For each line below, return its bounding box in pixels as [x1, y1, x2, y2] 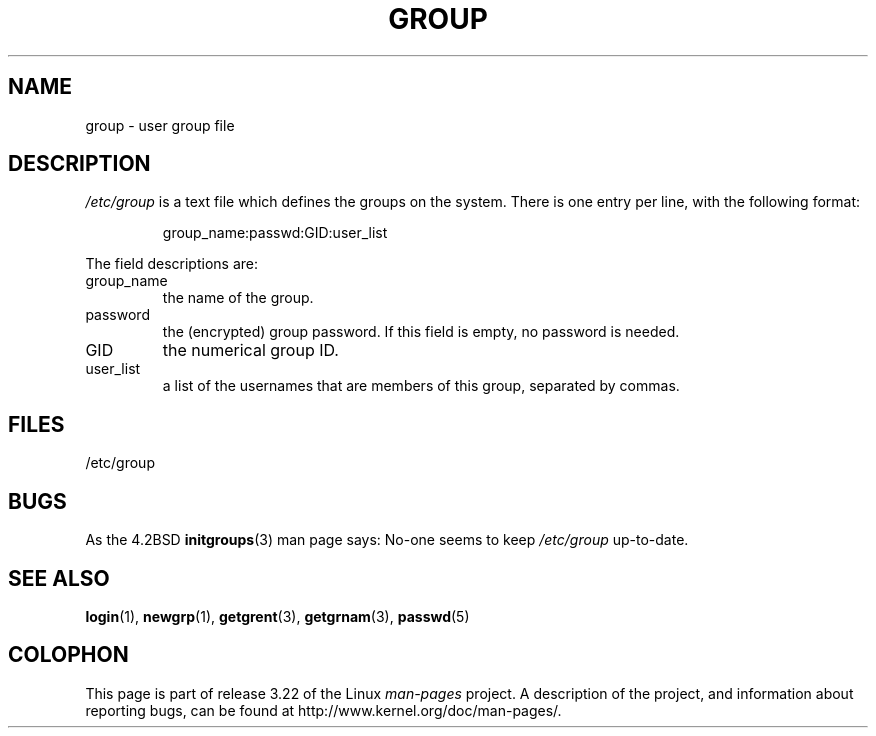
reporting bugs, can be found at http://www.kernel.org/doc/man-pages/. [85, 701, 562, 719]
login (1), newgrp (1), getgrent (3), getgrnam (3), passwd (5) [85, 607, 470, 625]
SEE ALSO [8, 565, 110, 591]
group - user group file [85, 116, 235, 134]
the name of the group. [162, 289, 314, 307]
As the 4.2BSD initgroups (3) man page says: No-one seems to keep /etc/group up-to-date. [85, 531, 689, 549]
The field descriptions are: [85, 255, 258, 273]
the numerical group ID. [162, 340, 339, 361]
